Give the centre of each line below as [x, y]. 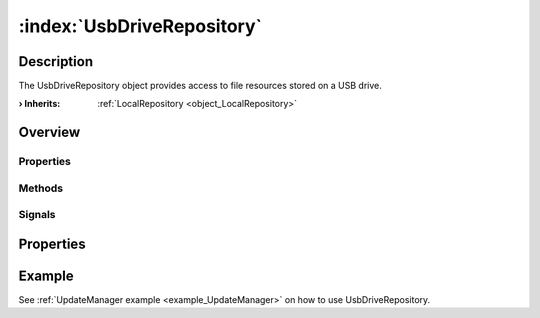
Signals [37, 215]
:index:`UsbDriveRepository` [140, 26]
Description [56, 61]
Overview [49, 132]
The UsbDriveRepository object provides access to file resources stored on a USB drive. [200, 86]
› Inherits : [39, 104]
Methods [41, 188]
